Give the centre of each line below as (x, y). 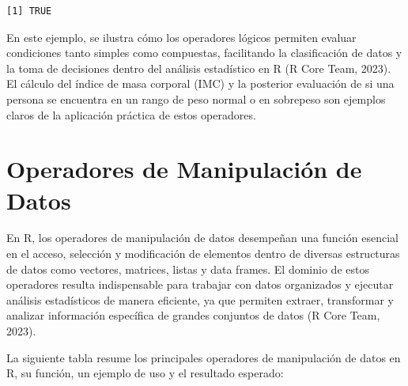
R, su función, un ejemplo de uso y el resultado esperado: (145, 373)
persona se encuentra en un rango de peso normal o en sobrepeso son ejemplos (196, 98)
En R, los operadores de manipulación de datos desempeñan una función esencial (202, 238)
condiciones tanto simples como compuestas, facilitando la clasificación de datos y (204, 53)
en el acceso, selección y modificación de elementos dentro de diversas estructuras (203, 254)
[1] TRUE (29, 11)
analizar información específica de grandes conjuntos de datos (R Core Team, (193, 315)
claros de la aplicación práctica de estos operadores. (131, 114)
